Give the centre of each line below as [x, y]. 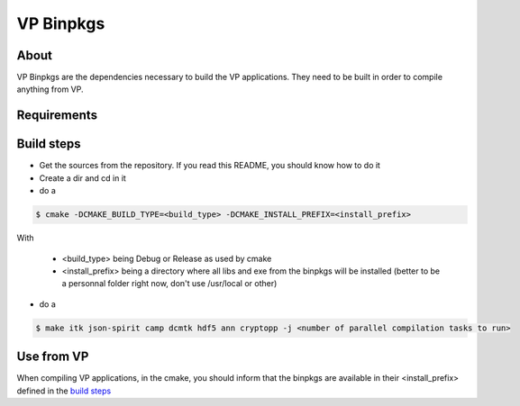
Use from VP [53, 357]
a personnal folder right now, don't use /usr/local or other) [169, 284]
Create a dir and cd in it [82, 178]
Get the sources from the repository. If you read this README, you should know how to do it [210, 166]
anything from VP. [50, 89]
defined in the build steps [64, 391]
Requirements [57, 116]
